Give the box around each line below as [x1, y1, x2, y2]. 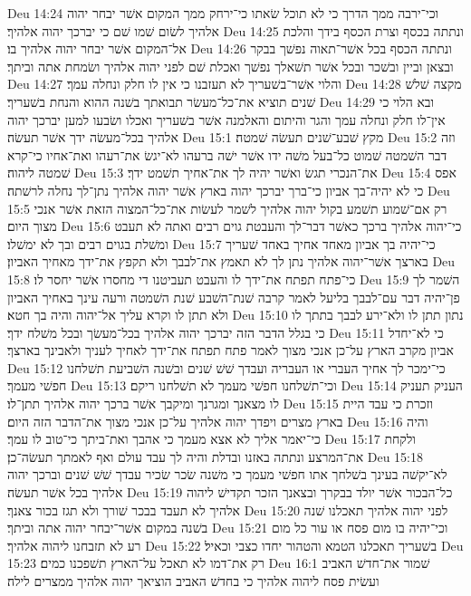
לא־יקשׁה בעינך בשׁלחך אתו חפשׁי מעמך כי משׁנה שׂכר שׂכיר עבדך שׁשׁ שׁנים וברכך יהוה [7, 465, 447, 484]
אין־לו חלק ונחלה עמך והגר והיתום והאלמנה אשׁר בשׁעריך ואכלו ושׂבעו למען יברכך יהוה [7, 110, 446, 129]
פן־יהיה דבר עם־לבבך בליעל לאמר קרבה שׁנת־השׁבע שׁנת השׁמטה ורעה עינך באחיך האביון [7, 287, 460, 306]
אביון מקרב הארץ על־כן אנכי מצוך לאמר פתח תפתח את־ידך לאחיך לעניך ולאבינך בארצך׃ [7, 341, 454, 360]
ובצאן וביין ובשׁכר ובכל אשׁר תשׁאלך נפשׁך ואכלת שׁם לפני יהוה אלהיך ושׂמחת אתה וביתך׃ [7, 56, 454, 75]
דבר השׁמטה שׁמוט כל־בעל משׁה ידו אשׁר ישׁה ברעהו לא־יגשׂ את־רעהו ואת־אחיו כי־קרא [7, 145, 447, 164]
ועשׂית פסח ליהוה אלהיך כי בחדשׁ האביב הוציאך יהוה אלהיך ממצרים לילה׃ [7, 572, 380, 590]
